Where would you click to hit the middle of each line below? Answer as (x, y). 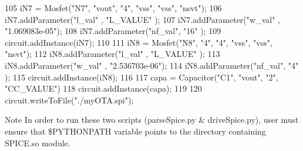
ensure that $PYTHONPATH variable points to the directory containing (135, 131)
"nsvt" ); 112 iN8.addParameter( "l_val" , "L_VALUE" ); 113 (112, 54)
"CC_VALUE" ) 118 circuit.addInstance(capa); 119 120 (103, 88)
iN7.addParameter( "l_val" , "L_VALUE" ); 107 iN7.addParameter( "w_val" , (142, 19)
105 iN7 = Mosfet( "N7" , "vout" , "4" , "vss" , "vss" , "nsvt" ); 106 (113, 8)
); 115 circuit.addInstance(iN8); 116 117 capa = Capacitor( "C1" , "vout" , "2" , (142, 77)
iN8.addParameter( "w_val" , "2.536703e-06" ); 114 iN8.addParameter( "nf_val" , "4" (152, 65)
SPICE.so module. (38, 142)
